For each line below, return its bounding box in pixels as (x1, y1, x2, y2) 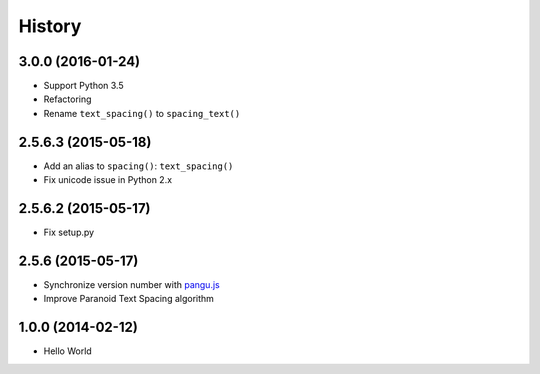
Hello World (43, 345, 92, 357)
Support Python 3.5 (43, 80, 124, 92)
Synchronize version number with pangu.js (43, 278, 220, 290)
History (18, 15, 82, 37)
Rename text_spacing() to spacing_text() (43, 107, 241, 119)
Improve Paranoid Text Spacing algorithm (43, 293, 215, 305)
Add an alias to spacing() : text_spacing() (43, 160, 234, 172)
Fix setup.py (43, 226, 95, 239)
